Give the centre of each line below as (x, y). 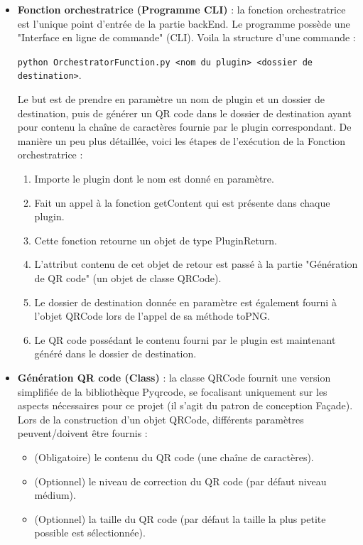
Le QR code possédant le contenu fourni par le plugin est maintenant (185, 339)
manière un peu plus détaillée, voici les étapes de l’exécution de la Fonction (181, 140)
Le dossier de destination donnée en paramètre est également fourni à (185, 302)
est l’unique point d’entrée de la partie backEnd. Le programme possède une (184, 23)
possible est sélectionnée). (90, 533)
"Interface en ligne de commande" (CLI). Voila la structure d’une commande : (186, 37)
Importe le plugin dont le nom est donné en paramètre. (154, 179)
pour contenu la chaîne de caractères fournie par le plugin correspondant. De (184, 127)
